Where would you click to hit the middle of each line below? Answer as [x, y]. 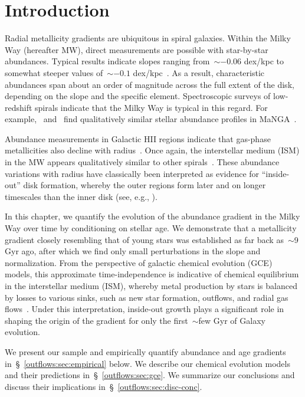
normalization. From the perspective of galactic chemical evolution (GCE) [139, 262]
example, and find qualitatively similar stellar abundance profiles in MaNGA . [151, 119]
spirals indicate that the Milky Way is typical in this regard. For [151, 107]
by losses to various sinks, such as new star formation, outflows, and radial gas [147, 297]
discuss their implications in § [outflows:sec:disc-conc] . [104, 386]
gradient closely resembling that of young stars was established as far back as [144, 239]
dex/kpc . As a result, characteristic [199, 72]
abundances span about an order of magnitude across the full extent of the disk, [150, 84]
